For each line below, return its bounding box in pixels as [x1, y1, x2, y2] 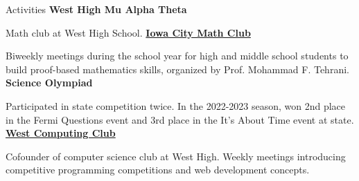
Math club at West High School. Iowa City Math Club [6, 25, 251, 39]
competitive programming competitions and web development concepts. [6, 162, 310, 177]
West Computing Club [6, 126, 116, 140]
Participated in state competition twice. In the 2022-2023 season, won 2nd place [6, 98, 346, 113]
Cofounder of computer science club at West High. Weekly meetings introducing [6, 149, 346, 163]
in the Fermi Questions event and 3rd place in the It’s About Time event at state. [6, 112, 354, 126]
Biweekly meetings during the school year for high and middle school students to [6, 48, 349, 63]
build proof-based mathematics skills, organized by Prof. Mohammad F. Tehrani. [6, 61, 349, 76]
